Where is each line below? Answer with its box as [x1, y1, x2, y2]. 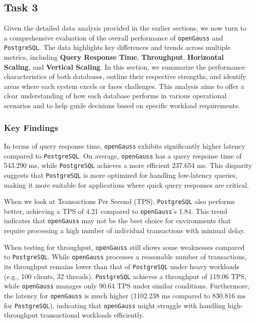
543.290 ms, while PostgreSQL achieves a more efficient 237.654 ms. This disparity [4, 160, 252, 170]
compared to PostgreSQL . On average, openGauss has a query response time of [4, 150, 242, 161]
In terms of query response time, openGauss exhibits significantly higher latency [4, 140, 246, 151]
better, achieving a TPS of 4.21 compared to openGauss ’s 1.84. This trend [4, 205, 227, 216]
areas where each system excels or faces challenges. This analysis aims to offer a [4, 81, 245, 91]
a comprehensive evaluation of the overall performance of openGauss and [4, 32, 224, 42]
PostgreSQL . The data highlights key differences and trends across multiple [4, 42, 231, 52]
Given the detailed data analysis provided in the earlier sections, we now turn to [4, 23, 247, 33]
